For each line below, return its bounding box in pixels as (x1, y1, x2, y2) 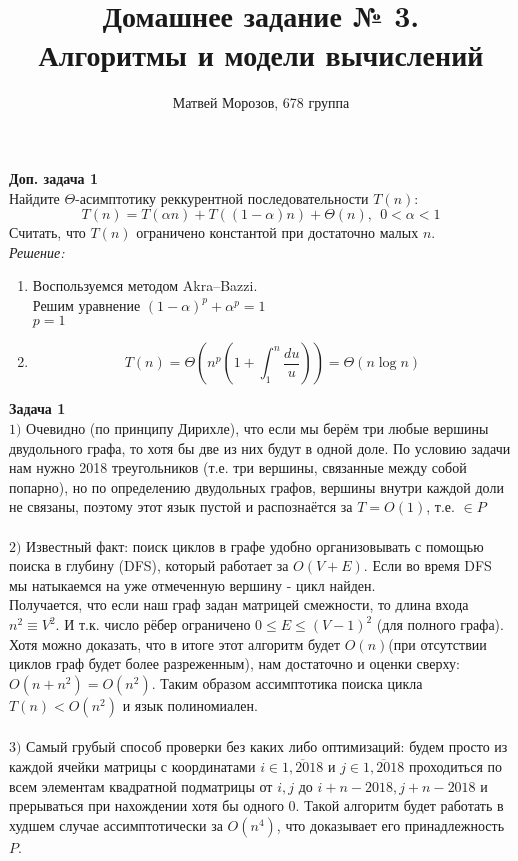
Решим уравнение (32, 294, 141, 315)
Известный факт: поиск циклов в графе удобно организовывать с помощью (26, 535, 484, 556)
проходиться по (408, 755, 503, 776)
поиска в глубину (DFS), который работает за (9, 555, 289, 576)
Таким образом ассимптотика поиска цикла (160, 672, 423, 693)
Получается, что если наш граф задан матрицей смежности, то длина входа (9, 594, 469, 615)
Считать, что (9, 222, 86, 243)
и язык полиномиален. (122, 694, 258, 715)
